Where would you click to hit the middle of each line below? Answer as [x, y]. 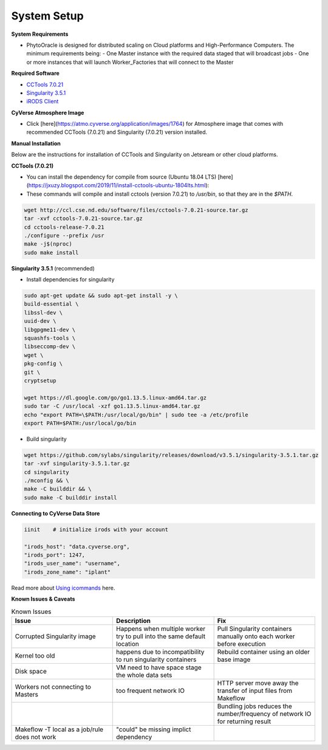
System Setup [48, 16]
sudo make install [51, 253]
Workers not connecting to [53, 687]
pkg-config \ [43, 364]
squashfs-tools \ [50, 338]
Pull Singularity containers [255, 628]
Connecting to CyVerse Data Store [56, 513]
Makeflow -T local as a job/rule [59, 729]
